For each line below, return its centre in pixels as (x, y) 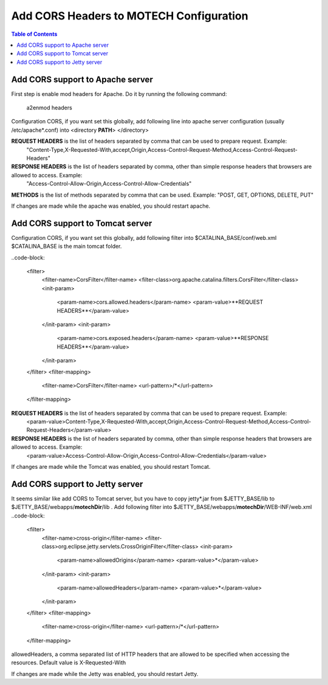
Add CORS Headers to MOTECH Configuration (130, 16)
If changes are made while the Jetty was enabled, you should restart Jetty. (105, 673)
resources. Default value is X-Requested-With (69, 663)
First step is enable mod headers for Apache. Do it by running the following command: (119, 94)
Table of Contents (34, 34)
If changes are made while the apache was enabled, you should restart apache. (111, 206)
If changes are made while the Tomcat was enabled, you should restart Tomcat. (111, 467)
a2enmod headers (49, 108)
